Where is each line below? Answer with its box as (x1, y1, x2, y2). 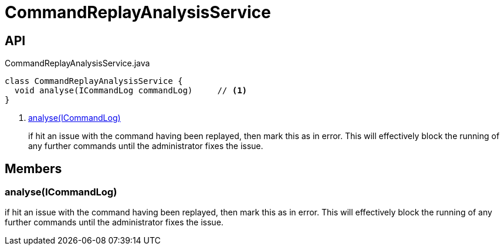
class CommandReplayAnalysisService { (5, 76, 183, 86)
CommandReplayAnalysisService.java (5, 58, 150, 69)
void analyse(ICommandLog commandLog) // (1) (14, 86, 248, 96)
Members (5, 161, 62, 176)
